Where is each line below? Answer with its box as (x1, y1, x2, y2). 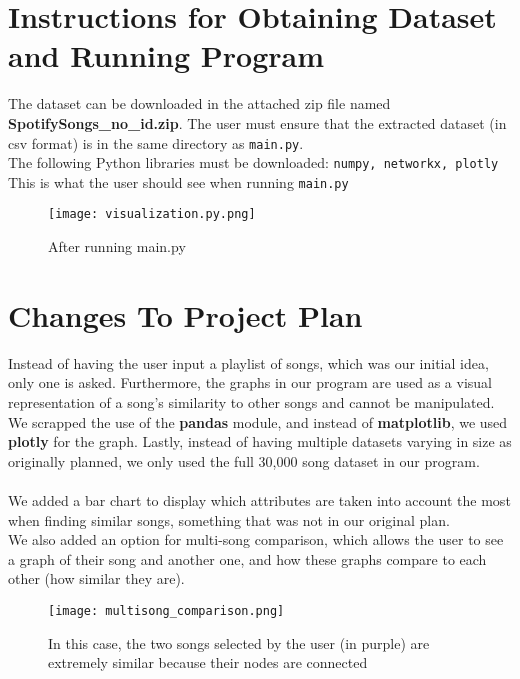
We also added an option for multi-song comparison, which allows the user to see (8, 529, 504, 550)
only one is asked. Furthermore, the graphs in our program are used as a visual (8, 372, 492, 393)
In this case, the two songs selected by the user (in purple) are (48, 632, 430, 653)
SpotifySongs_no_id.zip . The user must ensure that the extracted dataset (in (8, 112, 507, 133)
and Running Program (8, 35, 324, 76)
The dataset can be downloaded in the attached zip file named (8, 93, 391, 114)
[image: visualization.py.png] (48, 207, 256, 222)
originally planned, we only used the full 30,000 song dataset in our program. (8, 450, 480, 471)
